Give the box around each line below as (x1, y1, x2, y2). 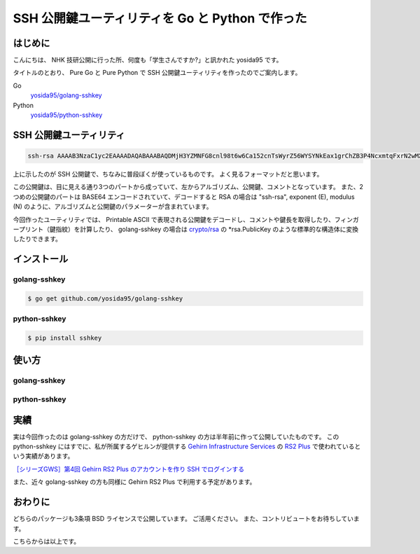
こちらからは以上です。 (13, 536, 80, 546)
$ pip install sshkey (27, 334, 102, 342)
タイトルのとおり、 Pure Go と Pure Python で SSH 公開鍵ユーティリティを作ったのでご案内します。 (13, 69, 302, 77)
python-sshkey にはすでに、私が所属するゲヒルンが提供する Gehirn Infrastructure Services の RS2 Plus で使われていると (13, 442, 361, 451)
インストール (13, 253, 69, 265)
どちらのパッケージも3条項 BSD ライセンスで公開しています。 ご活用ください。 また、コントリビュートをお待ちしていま (13, 515, 360, 523)
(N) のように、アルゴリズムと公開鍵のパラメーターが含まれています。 (13, 202, 213, 211)
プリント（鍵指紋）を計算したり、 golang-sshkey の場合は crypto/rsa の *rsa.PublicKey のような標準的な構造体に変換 (18, 225, 359, 233)
